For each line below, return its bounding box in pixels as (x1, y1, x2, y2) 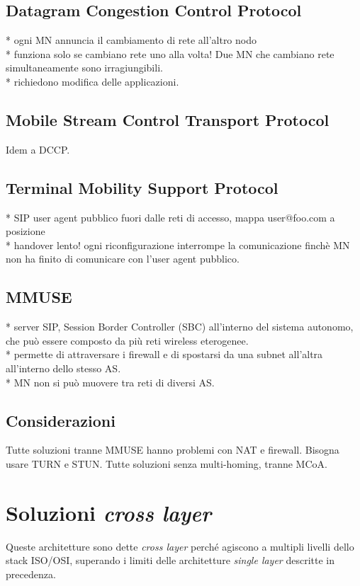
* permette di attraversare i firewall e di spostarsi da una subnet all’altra (6, 347, 323, 362)
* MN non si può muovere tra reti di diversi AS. (6, 374, 215, 389)
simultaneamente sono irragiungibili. (6, 60, 163, 75)
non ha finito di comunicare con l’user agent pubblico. (6, 251, 240, 266)
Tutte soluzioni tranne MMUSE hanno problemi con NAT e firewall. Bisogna (6, 442, 339, 457)
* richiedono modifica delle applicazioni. (6, 74, 179, 88)
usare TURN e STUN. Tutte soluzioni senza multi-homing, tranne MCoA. (6, 456, 327, 471)
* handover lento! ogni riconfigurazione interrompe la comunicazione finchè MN (6, 237, 350, 252)
